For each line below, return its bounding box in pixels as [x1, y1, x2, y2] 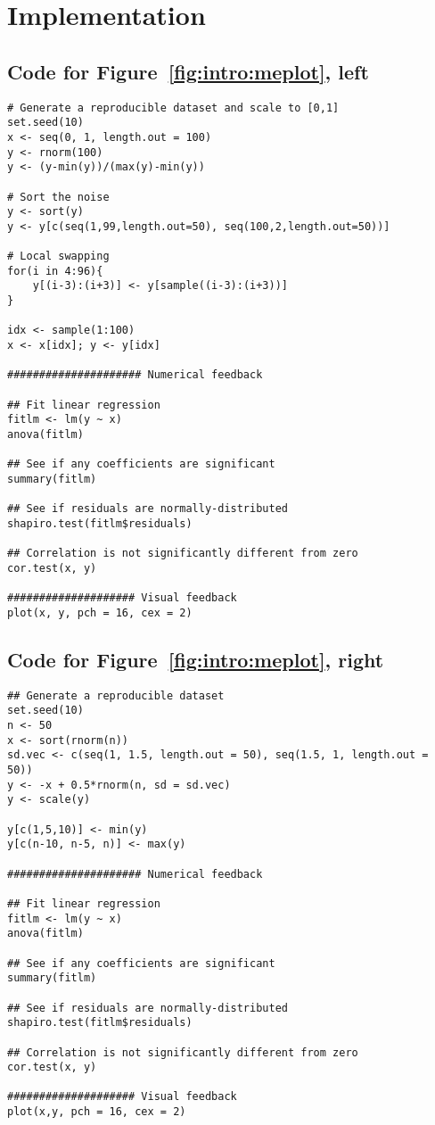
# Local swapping [7, 250, 110, 263]
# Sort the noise [7, 190, 110, 203]
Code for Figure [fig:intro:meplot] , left [7, 57, 369, 85]
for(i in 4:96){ [7, 264, 103, 277]
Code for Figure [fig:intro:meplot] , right [7, 645, 384, 673]
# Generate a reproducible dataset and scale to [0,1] [7, 101, 340, 114]
